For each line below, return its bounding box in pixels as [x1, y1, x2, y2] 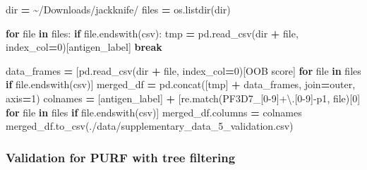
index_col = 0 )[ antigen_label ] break [6, 40, 162, 54]
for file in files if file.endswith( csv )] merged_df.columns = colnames [6, 104, 302, 119]
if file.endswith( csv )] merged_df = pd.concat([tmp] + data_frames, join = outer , [6, 77, 356, 92]
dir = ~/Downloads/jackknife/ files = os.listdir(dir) [6, 2, 231, 16]
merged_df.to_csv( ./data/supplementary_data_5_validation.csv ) [6, 119, 294, 133]
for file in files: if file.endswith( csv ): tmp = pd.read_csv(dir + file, [6, 25, 299, 40]
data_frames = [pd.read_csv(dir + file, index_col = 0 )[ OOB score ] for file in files [6, 63, 361, 78]
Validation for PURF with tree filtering [6, 148, 236, 166]
